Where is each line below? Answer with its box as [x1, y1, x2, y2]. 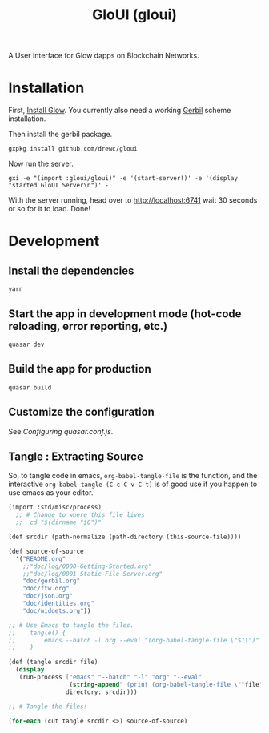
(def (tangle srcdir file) [8, 658, 98, 667]
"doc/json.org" [22, 592, 74, 600]
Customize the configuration [8, 405, 155, 419]
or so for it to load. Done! [8, 204, 90, 214]
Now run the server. [8, 159, 74, 169]
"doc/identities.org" [22, 599, 94, 607]
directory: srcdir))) [65, 687, 138, 696]
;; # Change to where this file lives [15, 511, 146, 519]
